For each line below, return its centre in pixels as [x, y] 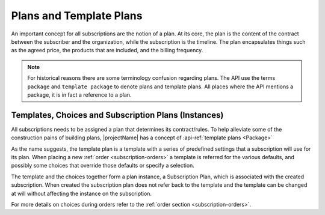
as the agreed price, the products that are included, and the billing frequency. [107, 50]
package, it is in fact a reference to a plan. [79, 95]
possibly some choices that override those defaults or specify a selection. [103, 166]
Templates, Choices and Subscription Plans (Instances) [117, 115]
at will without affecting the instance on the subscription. [82, 193]
